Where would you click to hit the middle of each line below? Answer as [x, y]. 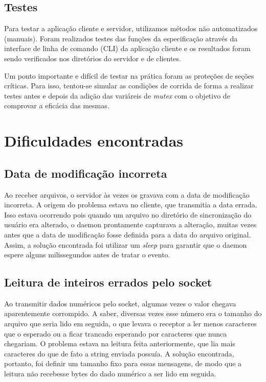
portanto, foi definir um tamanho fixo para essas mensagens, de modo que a [123, 363]
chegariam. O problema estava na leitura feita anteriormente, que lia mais [120, 343]
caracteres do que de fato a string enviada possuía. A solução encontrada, [119, 353]
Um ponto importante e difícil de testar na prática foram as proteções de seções [129, 75]
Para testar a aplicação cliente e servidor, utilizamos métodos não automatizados [131, 28]
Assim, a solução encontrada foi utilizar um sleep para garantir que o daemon [126, 244]
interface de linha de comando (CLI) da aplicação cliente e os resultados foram [127, 48]
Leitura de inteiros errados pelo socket [108, 282]
